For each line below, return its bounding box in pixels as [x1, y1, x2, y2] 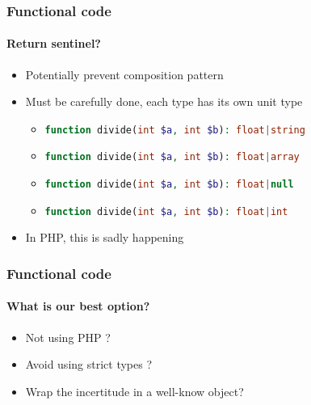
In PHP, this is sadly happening [25, 229, 184, 246]
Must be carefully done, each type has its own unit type [25, 93, 303, 110]
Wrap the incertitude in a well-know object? [25, 382, 244, 399]
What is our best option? [6, 297, 150, 314]
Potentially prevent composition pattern [25, 65, 224, 82]
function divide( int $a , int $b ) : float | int [44, 205, 288, 217]
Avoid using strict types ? [25, 356, 153, 373]
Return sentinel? [6, 35, 101, 52]
